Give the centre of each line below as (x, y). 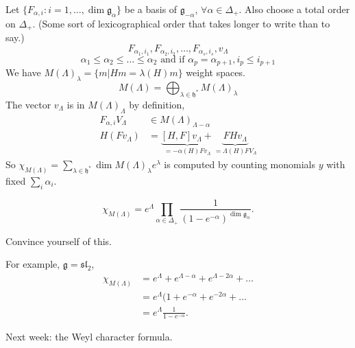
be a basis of (151, 9)
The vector (28, 104)
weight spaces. (216, 72)
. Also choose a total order (294, 9)
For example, (33, 264)
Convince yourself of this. (59, 241)
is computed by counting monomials (240, 164)
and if (173, 59)
